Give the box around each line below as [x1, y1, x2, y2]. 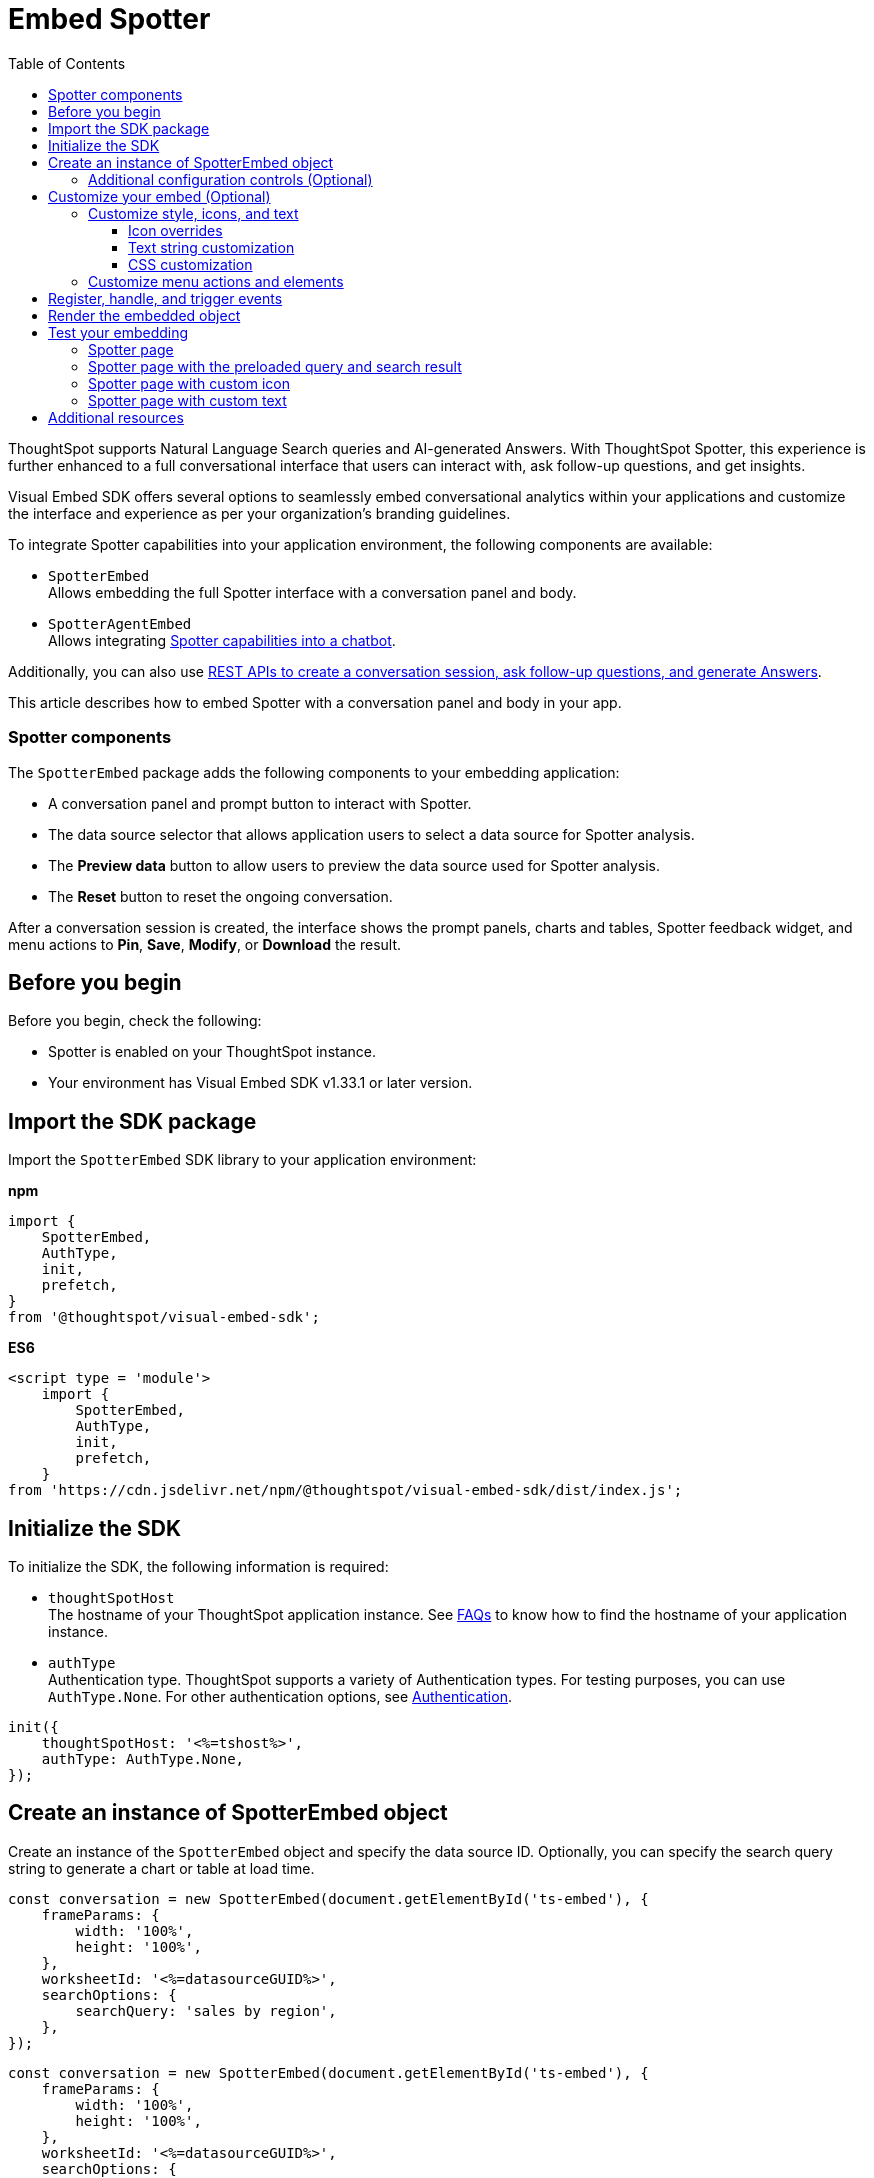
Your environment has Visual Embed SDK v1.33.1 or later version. [48, 1074, 473, 1092]
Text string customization [128, 238, 295, 256]
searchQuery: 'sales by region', [75, 2002, 337, 2019]
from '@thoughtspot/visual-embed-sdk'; [8, 1309, 320, 1326]
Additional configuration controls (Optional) [88, 170, 373, 188]
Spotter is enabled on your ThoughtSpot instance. [48, 1043, 376, 1061]
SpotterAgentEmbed [48, 615, 192, 632]
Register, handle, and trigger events [48, 289, 283, 307]
